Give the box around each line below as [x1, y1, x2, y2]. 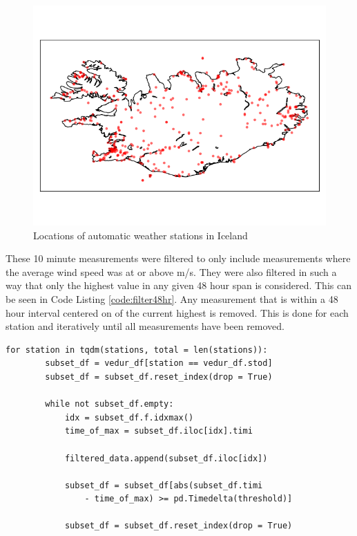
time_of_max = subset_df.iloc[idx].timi [64, 426, 253, 436]
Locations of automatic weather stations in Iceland [33, 228, 248, 242]
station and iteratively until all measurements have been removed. [6, 319, 284, 333]
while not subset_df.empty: [45, 399, 174, 409]
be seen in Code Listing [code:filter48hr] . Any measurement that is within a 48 [6, 291, 338, 306]
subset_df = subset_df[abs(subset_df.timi [64, 480, 263, 490]
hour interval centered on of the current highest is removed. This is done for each [6, 305, 349, 320]
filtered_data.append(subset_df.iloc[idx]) [64, 453, 268, 463]
